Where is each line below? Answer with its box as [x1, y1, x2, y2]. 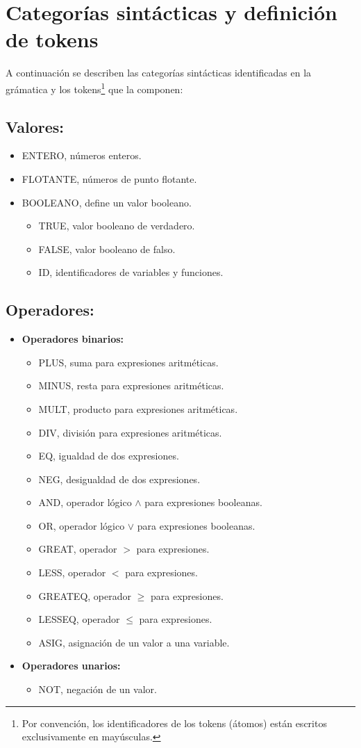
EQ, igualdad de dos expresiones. [38, 448, 179, 463]
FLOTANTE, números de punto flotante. [22, 171, 197, 186]
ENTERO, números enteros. [22, 148, 142, 163]
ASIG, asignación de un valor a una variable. [38, 635, 230, 649]
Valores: [6, 115, 64, 137]
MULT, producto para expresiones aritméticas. [38, 401, 238, 416]
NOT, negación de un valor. [38, 682, 157, 697]
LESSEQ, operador [38, 612, 120, 626]
